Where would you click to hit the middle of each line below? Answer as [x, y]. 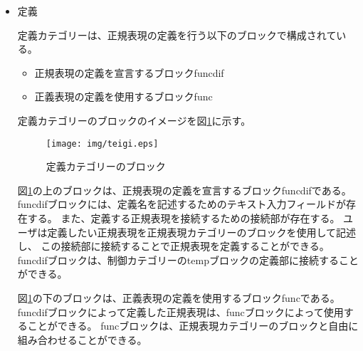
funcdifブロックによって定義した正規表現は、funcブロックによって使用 [180, 311]
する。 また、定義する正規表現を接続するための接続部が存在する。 [184, 218]
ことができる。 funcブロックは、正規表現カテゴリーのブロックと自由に [193, 326]
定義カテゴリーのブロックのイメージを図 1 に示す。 [134, 120]
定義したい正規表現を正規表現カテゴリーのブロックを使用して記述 [202, 232]
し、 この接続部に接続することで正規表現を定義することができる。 [173, 246]
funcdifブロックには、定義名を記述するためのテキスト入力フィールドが [182, 204]
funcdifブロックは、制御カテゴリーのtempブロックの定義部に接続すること [188, 260]
